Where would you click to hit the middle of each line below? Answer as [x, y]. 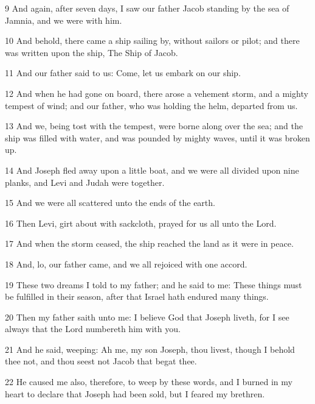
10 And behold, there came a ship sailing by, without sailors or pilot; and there [152, 41]
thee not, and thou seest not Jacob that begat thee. [101, 361]
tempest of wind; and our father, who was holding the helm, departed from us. [151, 105]
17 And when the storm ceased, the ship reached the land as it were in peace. [149, 243]
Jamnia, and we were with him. [64, 20]
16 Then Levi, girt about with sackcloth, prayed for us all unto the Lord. [141, 223]
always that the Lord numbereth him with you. [93, 329]
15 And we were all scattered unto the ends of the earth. [110, 203]
